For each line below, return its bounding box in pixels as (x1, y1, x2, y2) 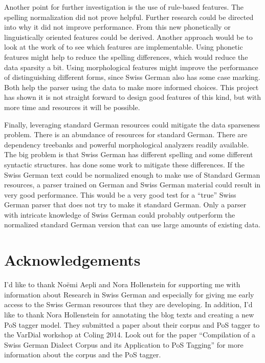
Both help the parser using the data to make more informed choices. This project (4, 81, 259, 92)
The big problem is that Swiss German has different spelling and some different (4, 149, 253, 160)
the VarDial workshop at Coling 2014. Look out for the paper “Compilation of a (4, 329, 256, 340)
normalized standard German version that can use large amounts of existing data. (4, 219, 261, 230)
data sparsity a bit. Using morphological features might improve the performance (4, 61, 258, 72)
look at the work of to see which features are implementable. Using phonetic (4, 41, 243, 52)
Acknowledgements (4, 249, 141, 270)
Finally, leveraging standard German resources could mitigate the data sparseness (4, 119, 260, 130)
